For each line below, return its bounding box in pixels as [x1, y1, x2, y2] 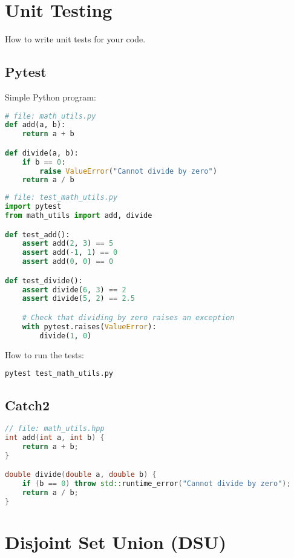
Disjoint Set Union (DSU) [5, 530, 227, 554]
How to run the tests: [5, 348, 84, 361]
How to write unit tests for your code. [5, 33, 146, 45]
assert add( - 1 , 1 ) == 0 [22, 248, 118, 257]
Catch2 [5, 395, 50, 414]
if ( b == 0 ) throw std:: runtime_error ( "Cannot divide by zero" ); [22, 479, 291, 488]
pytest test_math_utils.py [5, 369, 113, 378]
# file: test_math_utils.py [5, 193, 118, 202]
